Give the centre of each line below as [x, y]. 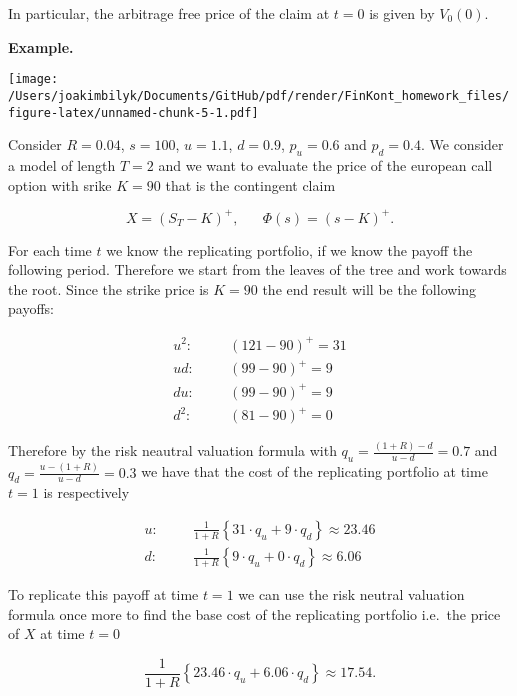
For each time [50, 249]
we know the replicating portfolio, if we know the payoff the [289, 249]
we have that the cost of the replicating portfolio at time [314, 471]
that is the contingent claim [250, 184]
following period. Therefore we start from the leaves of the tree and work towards [257, 269]
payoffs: [31, 308]
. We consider [462, 144]
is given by [402, 13]
